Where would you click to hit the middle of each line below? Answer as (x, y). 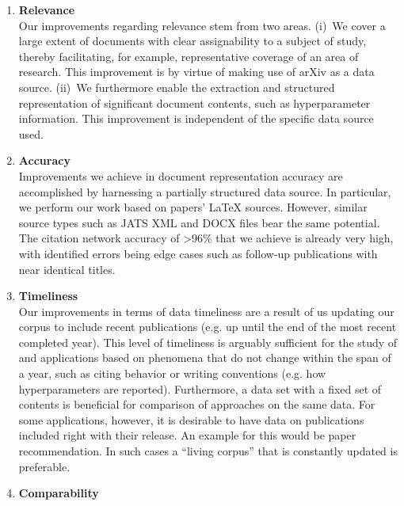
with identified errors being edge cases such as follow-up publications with (198, 253)
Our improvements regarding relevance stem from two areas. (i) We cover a (202, 25)
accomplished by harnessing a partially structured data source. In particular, (205, 191)
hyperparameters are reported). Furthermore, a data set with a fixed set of (200, 388)
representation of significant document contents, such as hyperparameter (194, 103)
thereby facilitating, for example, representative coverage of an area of (189, 56)
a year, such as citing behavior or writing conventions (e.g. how (172, 373)
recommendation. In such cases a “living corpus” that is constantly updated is (208, 451)
